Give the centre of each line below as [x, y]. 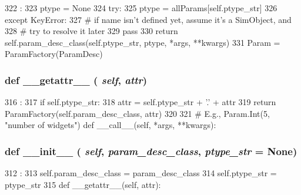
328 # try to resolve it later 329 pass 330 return [91, 31]
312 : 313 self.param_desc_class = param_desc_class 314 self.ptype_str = [141, 173]
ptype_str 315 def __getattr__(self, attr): [83, 184]
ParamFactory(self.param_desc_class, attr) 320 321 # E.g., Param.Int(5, [137, 113]
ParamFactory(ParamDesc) [54, 54]
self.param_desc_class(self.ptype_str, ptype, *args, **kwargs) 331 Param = [143, 42]
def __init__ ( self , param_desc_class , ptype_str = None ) [151, 151]
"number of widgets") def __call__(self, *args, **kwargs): [111, 125]
